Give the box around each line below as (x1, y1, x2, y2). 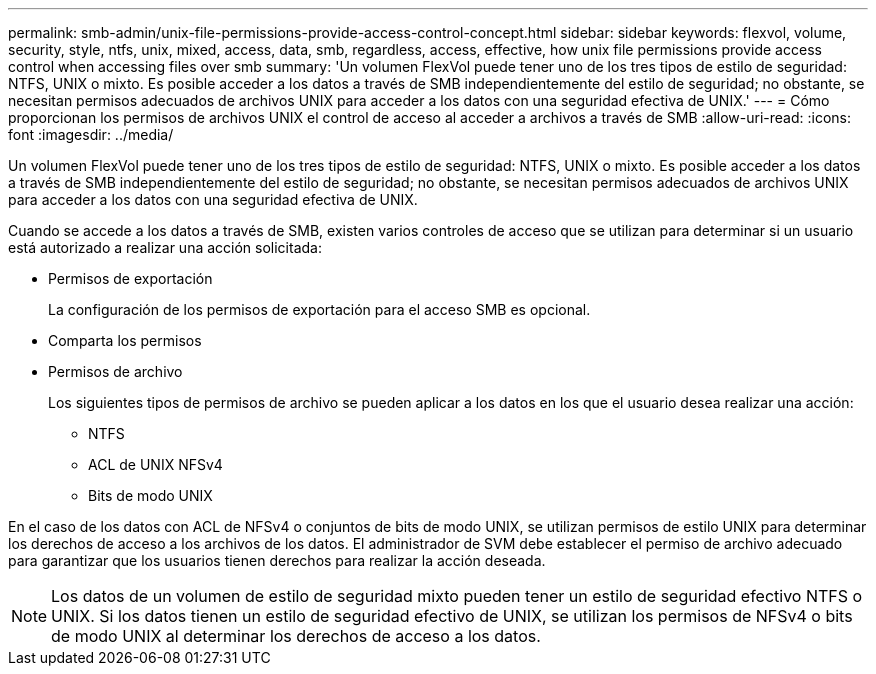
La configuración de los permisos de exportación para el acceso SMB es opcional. (48, 301, 591, 318)
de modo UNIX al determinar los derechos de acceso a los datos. (51, 626, 541, 646)
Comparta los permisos (48, 332, 202, 349)
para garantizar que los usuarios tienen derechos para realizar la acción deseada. (8, 552, 546, 569)
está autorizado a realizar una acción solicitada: (8, 239, 322, 256)
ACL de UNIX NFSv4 (88, 456, 223, 473)
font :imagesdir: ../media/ (8, 126, 174, 143)
